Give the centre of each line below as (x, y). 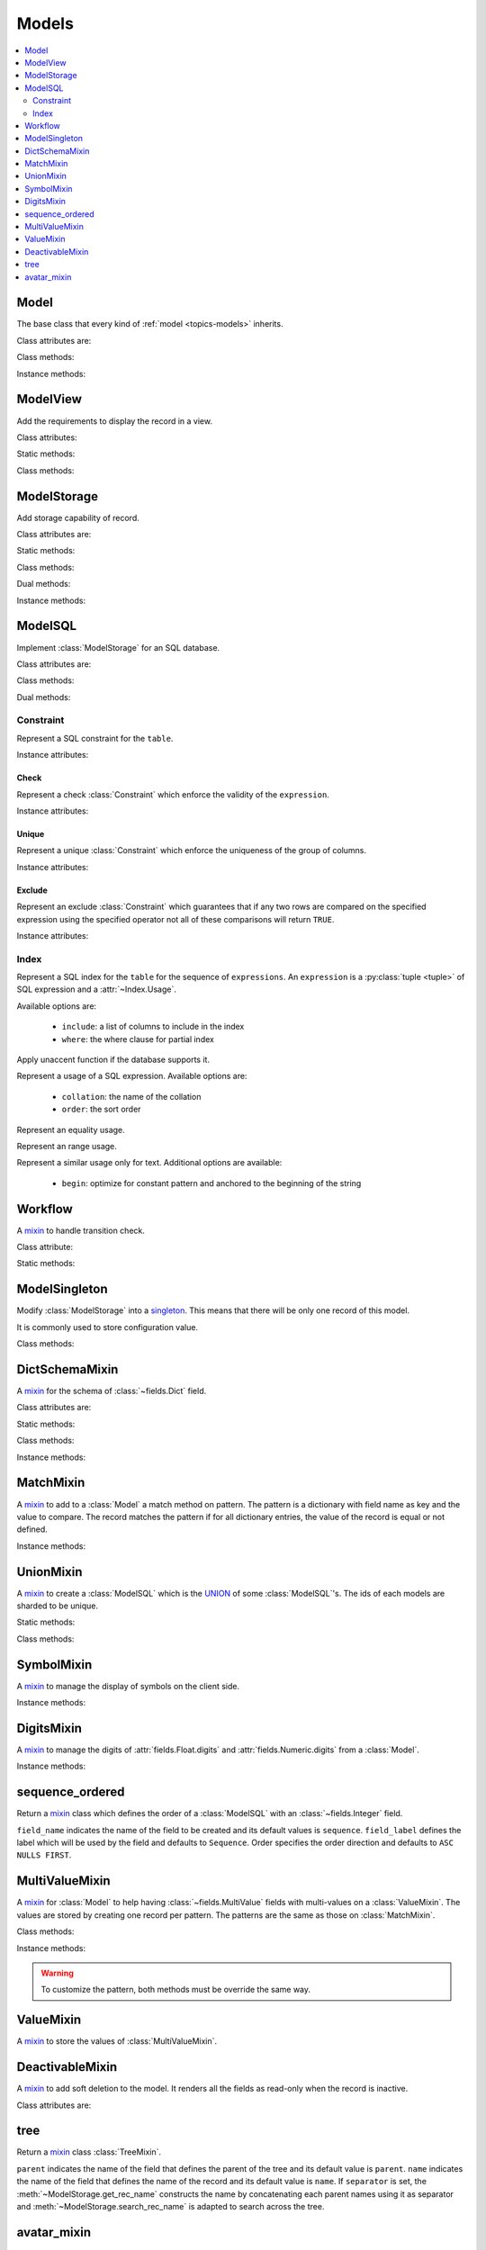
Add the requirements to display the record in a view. (115, 421)
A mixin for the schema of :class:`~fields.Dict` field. (112, 1391)
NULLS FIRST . (44, 1855)
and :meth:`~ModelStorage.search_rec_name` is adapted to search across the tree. (171, 2206)
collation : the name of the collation (131, 1096)
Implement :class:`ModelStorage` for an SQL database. (118, 647)
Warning (57, 1973)
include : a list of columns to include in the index (153, 1027)
